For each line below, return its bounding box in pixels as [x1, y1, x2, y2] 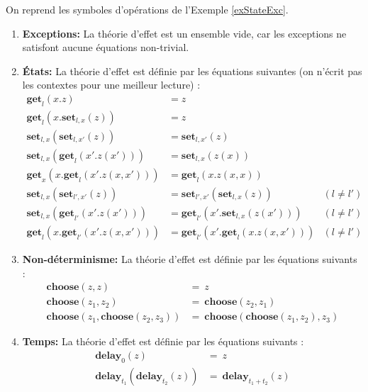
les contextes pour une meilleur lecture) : [22, 77, 201, 92]
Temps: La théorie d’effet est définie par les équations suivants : [22, 334, 304, 349]
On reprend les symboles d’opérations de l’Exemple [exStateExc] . [6, 2, 289, 16]
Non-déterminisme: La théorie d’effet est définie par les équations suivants [22, 252, 357, 267]
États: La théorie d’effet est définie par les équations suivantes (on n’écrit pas [22, 63, 362, 78]
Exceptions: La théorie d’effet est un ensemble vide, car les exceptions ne [22, 26, 347, 40]
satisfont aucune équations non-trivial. [22, 40, 189, 55]
